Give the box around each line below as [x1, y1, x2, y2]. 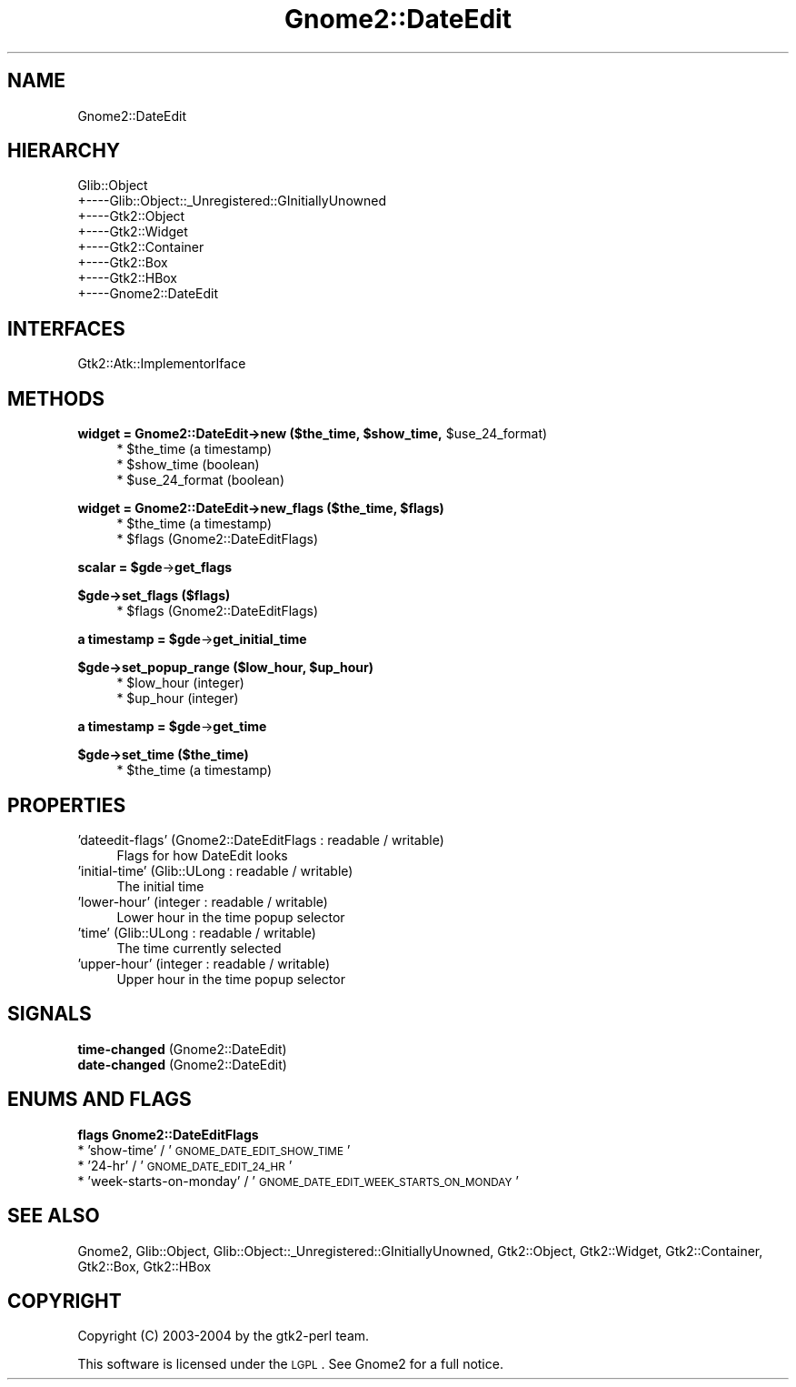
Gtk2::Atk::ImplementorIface [77, 356, 246, 372]
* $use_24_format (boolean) [116, 472, 284, 488]
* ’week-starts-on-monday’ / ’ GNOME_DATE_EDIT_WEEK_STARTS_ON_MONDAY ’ [77, 1172, 519, 1189]
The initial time [116, 878, 204, 894]
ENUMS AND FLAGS [7, 1088, 192, 1111]
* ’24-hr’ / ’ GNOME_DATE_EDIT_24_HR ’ [77, 1157, 293, 1173]
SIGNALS [7, 1002, 92, 1026]
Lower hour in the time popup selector [116, 909, 345, 925]
